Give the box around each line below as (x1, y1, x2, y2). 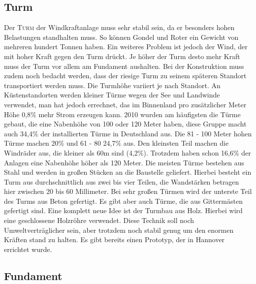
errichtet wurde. (4, 244, 52, 254)
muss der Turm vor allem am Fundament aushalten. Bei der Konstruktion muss (4, 61, 244, 71)
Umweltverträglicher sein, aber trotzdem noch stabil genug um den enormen (4, 224, 234, 235)
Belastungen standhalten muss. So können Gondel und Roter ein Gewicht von (4, 32, 239, 42)
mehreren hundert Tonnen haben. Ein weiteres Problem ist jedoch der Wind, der (4, 41, 248, 52)
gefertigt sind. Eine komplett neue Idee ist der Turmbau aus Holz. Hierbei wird (4, 205, 243, 216)
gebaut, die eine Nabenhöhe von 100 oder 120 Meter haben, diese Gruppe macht (4, 119, 247, 129)
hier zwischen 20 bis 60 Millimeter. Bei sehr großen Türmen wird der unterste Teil (4, 186, 252, 196)
